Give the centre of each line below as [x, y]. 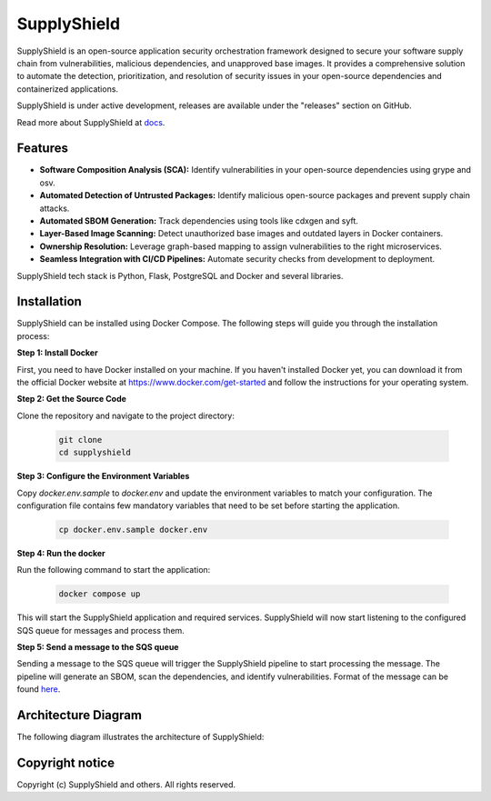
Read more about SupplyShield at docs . [91, 122]
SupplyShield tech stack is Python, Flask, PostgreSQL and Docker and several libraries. [180, 275]
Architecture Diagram [80, 715]
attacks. [55, 208]
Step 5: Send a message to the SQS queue [98, 647]
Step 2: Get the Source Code [72, 399]
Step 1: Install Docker [58, 353]
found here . [39, 689]
